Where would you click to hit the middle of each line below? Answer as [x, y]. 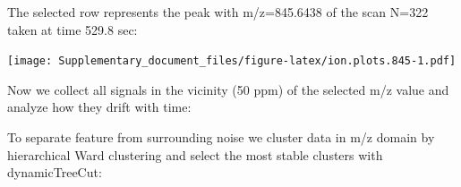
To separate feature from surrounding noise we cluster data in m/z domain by [221, 137]
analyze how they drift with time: [99, 107]
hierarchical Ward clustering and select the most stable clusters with [195, 154]
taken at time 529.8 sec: [73, 29]
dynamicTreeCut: [55, 172]
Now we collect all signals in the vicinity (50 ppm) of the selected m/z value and [228, 89]
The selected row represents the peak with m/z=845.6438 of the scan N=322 [218, 12]
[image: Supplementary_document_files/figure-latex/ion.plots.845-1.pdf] [232, 61]
